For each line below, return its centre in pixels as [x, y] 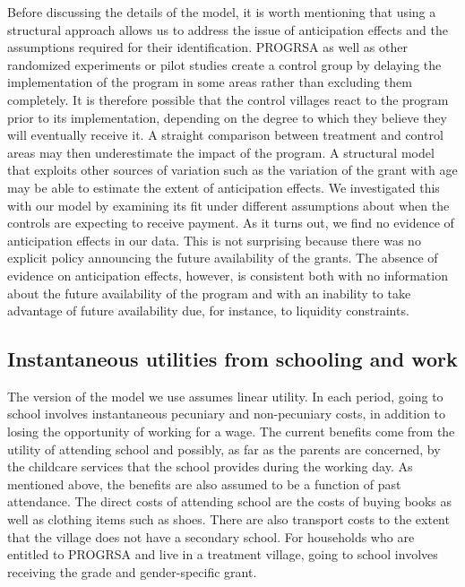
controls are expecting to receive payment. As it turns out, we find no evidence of [231, 223]
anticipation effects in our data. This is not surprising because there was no [214, 240]
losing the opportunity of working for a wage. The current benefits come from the [231, 432]
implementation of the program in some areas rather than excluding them [210, 82]
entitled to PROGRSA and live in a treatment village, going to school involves [223, 554]
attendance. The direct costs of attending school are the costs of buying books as [230, 501]
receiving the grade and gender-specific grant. [132, 571]
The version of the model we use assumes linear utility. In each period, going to [225, 396]
